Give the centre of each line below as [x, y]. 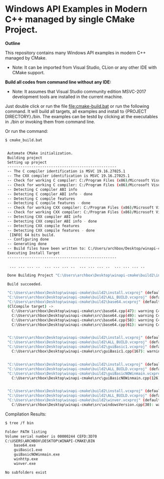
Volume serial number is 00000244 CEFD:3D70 [51, 436]
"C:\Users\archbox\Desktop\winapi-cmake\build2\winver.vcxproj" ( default [84, 400]
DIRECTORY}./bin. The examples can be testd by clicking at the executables [82, 116]
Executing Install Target [33, 253]
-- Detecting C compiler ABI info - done [50, 194]
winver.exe [25, 463]
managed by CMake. [26, 58]
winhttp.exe [26, 459]
